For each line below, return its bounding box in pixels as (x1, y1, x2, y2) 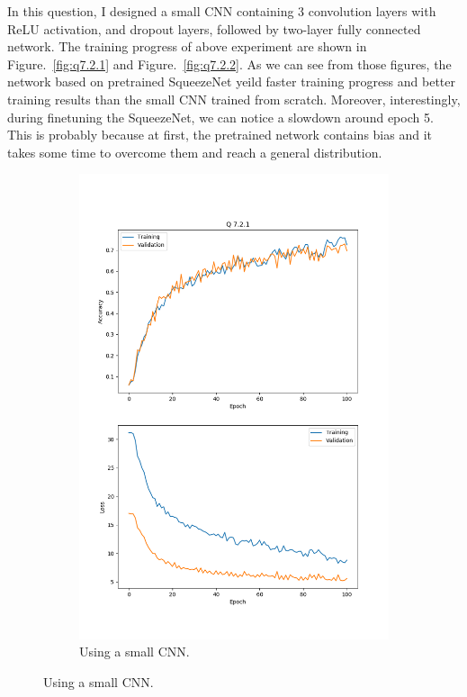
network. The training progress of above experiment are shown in (7, 37, 367, 56)
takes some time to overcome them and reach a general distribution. (7, 142, 382, 161)
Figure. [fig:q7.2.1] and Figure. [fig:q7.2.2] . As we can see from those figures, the (7, 54, 452, 73)
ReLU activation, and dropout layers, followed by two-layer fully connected (7, 19, 421, 38)
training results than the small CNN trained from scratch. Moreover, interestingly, (7, 89, 461, 108)
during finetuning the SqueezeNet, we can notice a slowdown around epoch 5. (7, 107, 434, 126)
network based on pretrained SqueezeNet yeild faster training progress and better (7, 72, 456, 91)
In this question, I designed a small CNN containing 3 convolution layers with (7, 2, 436, 20)
